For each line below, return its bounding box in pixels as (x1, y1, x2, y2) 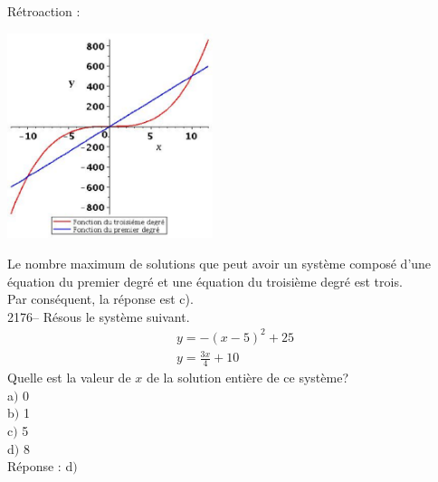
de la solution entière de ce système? (146, 368, 348, 387)
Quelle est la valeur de (7, 368, 131, 387)
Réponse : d (7, 457, 73, 476)
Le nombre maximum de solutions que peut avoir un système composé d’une (7, 253, 432, 272)
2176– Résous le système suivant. (7, 307, 190, 326)
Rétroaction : (7, 2, 81, 20)
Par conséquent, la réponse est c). (7, 289, 194, 308)
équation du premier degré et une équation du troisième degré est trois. (7, 271, 403, 290)
